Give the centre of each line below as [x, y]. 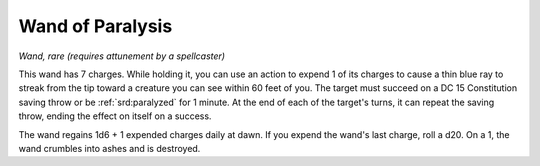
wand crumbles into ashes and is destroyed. [109, 148]
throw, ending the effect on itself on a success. [115, 116]
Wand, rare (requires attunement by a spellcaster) [121, 56]
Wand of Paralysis [95, 26]
